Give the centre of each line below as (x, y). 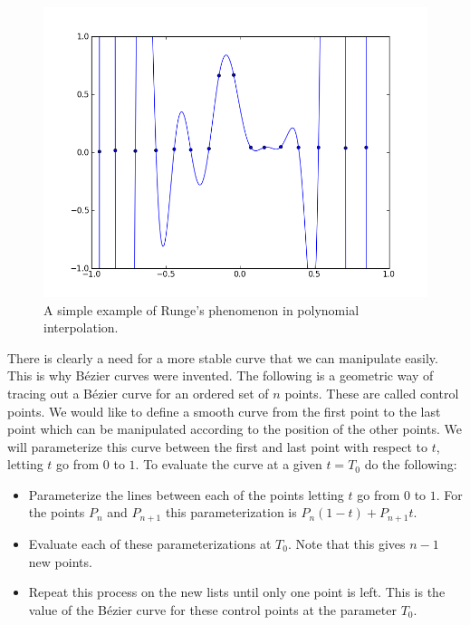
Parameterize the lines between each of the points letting (186, 494)
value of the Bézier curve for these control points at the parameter (212, 609)
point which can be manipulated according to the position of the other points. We (235, 429)
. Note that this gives (346, 543)
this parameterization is (231, 512)
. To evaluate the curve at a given (229, 464)
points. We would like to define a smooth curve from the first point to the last (224, 411)
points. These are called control (372, 393)
